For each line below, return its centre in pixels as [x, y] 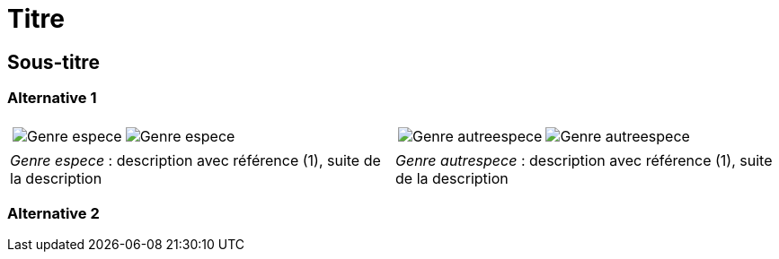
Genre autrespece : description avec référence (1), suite [584, 160]
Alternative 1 [52, 98]
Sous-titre [53, 62]
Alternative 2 [53, 213]
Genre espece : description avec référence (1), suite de [195, 160]
